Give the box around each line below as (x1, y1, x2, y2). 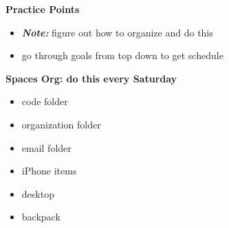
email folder (21, 140, 72, 155)
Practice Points (6, 2, 80, 16)
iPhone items (21, 163, 77, 178)
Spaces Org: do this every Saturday (6, 71, 177, 85)
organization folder (21, 117, 101, 131)
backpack (21, 209, 61, 224)
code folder (21, 94, 68, 109)
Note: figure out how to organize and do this (21, 25, 213, 39)
